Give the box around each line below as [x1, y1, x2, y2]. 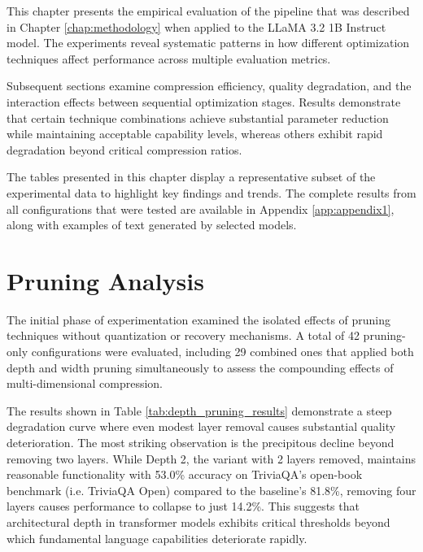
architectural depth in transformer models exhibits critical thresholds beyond [7, 513, 390, 530]
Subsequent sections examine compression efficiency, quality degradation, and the [7, 77, 412, 94]
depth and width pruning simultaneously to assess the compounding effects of [7, 359, 394, 376]
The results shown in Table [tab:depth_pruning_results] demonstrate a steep [7, 402, 392, 419]
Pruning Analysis [7, 263, 204, 297]
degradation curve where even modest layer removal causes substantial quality [7, 418, 396, 435]
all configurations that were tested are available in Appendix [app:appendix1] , [7, 200, 395, 217]
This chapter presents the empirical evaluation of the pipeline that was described [7, 2, 410, 19]
